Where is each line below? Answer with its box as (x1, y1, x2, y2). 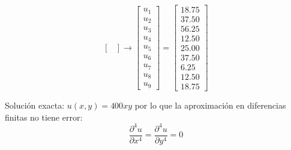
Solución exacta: (5, 99, 65, 112)
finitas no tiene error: (5, 110, 83, 123)
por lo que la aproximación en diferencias (134, 99, 286, 112)
